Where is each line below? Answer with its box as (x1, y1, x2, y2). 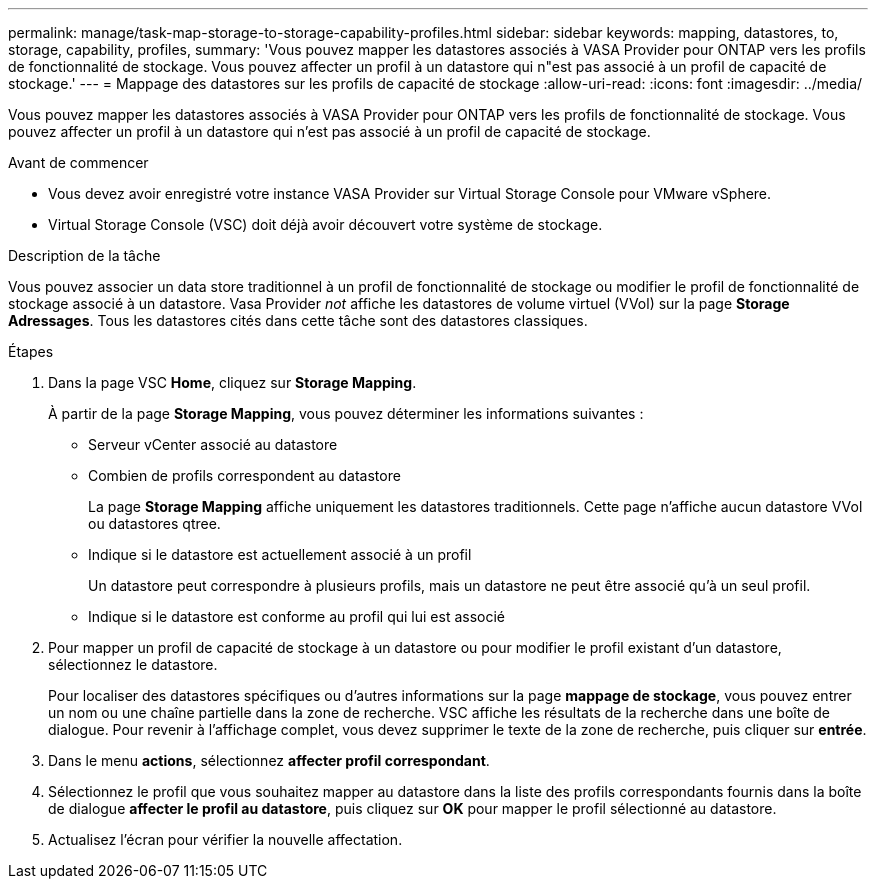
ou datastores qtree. (88, 515, 221, 532)
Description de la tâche (8, 247, 161, 264)
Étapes (8, 343, 54, 360)
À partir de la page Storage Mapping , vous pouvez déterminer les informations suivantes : (48, 405, 644, 422)
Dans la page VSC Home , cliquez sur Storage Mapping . (48, 374, 417, 391)
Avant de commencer (8, 154, 149, 171)
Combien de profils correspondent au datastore (88, 467, 401, 484)
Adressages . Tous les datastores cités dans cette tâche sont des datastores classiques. (8, 312, 588, 329)
